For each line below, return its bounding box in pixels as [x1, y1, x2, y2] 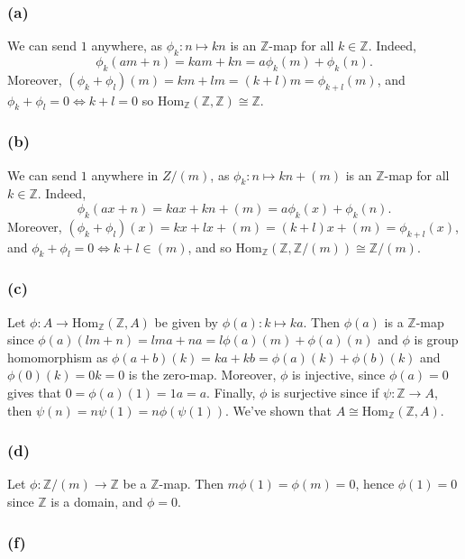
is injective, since [292, 365, 386, 384]
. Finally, [206, 383, 256, 401]
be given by [154, 312, 219, 331]
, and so [187, 237, 232, 256]
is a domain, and [50, 492, 143, 510]
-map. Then [159, 474, 224, 493]
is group [414, 330, 459, 349]
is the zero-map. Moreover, [128, 365, 277, 384]
